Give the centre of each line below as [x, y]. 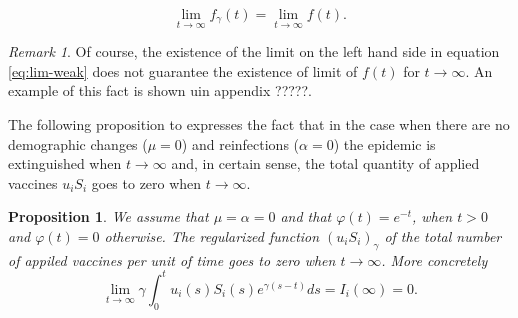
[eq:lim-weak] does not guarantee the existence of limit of [183, 70]
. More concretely [434, 259]
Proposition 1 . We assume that [108, 216]
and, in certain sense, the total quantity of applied [325, 163]
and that [306, 216]
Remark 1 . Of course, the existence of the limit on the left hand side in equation [254, 51]
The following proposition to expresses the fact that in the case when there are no [259, 124]
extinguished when [65, 163]
